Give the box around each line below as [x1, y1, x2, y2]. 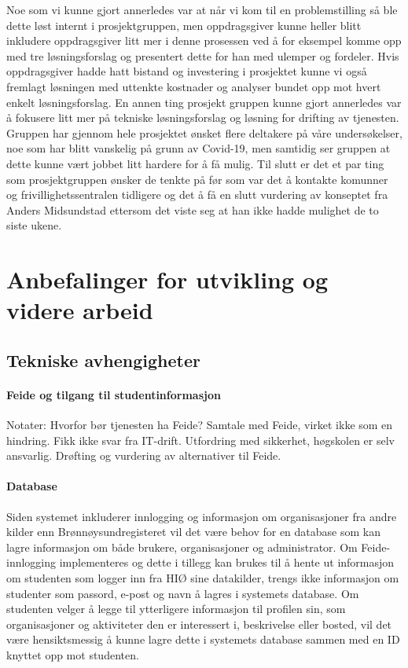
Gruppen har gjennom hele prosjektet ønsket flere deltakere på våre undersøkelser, [6, 124, 402, 141]
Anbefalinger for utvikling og [6, 263, 328, 295]
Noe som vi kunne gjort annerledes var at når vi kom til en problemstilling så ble [6, 2, 398, 17]
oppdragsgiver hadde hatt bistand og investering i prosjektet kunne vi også [6, 63, 367, 79]
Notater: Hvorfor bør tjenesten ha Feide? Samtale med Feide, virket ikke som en [6, 417, 393, 433]
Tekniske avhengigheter [6, 347, 200, 372]
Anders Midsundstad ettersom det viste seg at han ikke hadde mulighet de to [6, 201, 379, 218]
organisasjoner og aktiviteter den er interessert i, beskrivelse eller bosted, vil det [6, 615, 392, 632]
